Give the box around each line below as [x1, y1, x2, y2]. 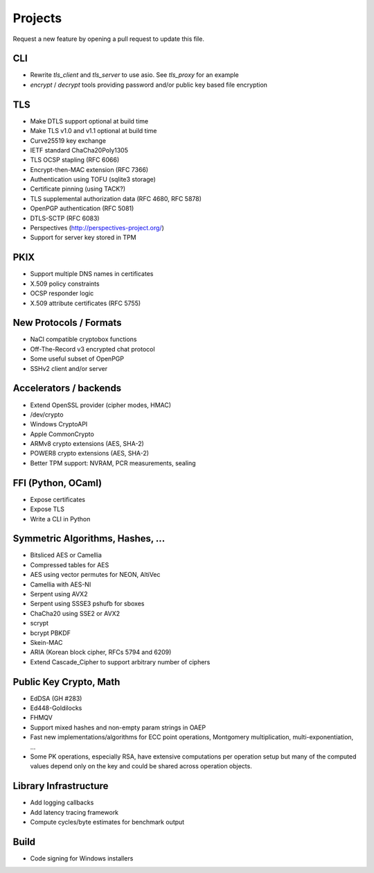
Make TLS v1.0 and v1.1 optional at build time [30, 127, 157, 135]
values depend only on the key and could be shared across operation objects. [30, 762, 252, 770]
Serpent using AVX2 [30, 590, 88, 598]
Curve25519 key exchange [30, 136, 107, 145]
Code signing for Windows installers [30, 854, 134, 863]
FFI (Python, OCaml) [12, 477, 103, 489]
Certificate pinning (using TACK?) [30, 184, 126, 193]
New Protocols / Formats [12, 317, 122, 329]
